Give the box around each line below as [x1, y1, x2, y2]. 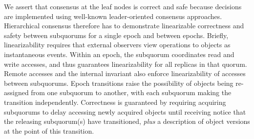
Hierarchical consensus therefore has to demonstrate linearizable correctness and [4, 20, 244, 31]
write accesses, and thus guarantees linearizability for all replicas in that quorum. [4, 59, 247, 69]
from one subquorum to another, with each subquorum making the [31, 87, 232, 98]
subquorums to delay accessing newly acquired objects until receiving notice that [4, 106, 246, 117]
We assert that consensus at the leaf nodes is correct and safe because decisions [4, 1, 242, 11]
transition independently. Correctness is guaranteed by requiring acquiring [4, 97, 226, 107]
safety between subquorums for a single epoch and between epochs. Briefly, [4, 30, 229, 40]
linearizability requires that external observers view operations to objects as [4, 40, 231, 50]
